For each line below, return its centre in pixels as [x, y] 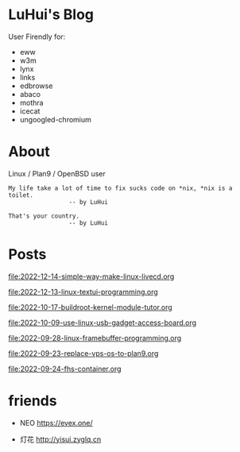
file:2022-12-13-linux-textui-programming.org [83, 292]
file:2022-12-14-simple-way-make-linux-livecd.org [91, 276]
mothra [31, 102]
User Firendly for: [37, 37]
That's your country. [44, 216]
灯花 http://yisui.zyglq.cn [60, 439]
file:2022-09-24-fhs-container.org [65, 369]
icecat [30, 111]
